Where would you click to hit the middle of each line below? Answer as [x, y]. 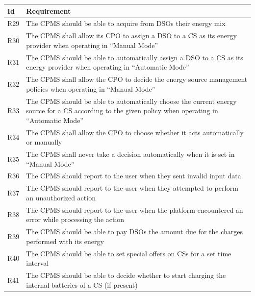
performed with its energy [65, 241]
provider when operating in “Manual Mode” [92, 45]
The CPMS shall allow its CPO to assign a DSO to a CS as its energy [131, 36]
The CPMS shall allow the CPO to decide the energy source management [137, 79]
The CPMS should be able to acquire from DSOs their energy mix [126, 23]
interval [38, 263]
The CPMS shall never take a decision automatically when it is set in [130, 154]
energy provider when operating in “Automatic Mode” [108, 67]
